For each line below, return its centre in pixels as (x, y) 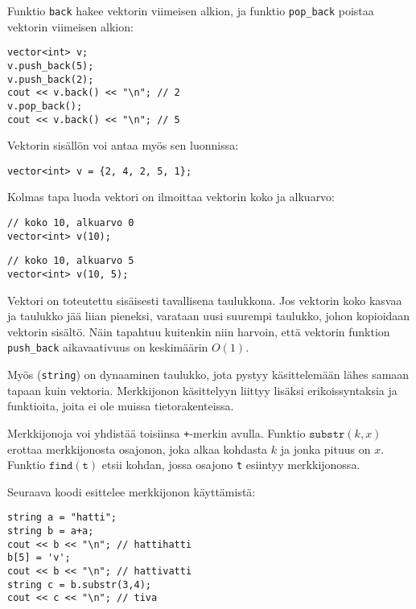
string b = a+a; (51, 531)
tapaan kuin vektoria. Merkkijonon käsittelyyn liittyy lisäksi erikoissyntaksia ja (202, 390)
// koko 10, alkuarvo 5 (71, 261)
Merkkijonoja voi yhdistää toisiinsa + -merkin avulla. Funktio (157, 432)
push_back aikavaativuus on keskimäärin (108, 347)
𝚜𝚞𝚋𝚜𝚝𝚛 (327, 434)
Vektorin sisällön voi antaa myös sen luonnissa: (123, 145)
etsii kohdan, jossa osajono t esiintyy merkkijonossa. (231, 465)
